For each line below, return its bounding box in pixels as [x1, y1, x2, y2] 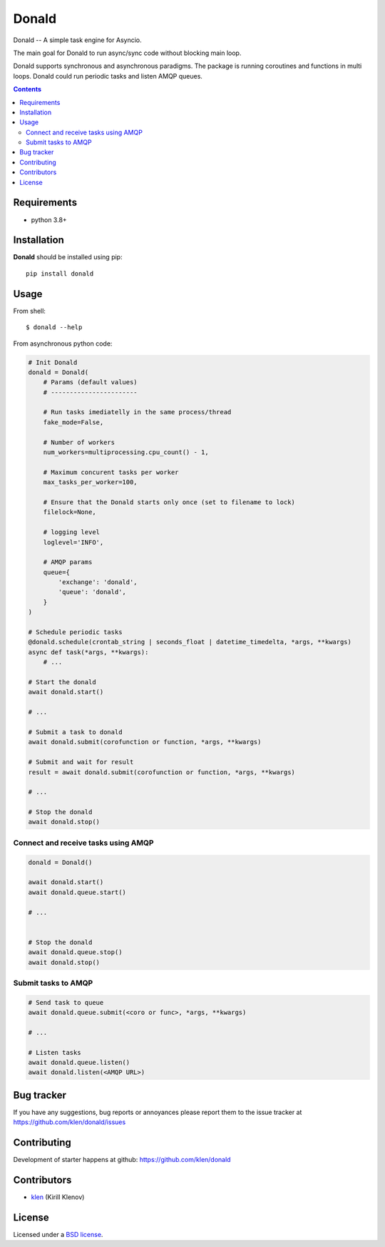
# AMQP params [43, 558, 93, 566]
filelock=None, [43, 508, 96, 516]
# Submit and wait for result [28, 758, 134, 766]
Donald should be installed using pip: [13, 253, 123, 261]
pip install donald [26, 269, 94, 278]
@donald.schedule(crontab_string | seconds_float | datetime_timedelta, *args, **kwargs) [28, 638, 352, 646]
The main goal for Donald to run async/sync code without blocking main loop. [13, 49, 242, 57]
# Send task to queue [28, 998, 104, 1006]
